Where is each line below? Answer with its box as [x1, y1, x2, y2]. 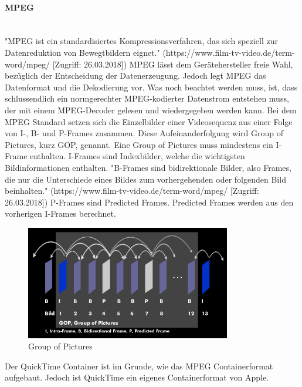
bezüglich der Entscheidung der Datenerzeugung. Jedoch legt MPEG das [5, 69, 266, 82]
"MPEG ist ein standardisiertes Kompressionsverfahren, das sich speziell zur [5, 35, 279, 47]
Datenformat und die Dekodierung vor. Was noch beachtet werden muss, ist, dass [5, 80, 298, 93]
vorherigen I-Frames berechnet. [5, 207, 116, 220]
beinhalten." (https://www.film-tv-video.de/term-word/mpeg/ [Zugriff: [5, 184, 259, 197]
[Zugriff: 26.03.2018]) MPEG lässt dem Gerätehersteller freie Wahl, [52, 58, 293, 70]
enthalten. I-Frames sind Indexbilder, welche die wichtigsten [30, 150, 245, 162]
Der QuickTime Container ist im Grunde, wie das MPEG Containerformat [5, 359, 273, 372]
